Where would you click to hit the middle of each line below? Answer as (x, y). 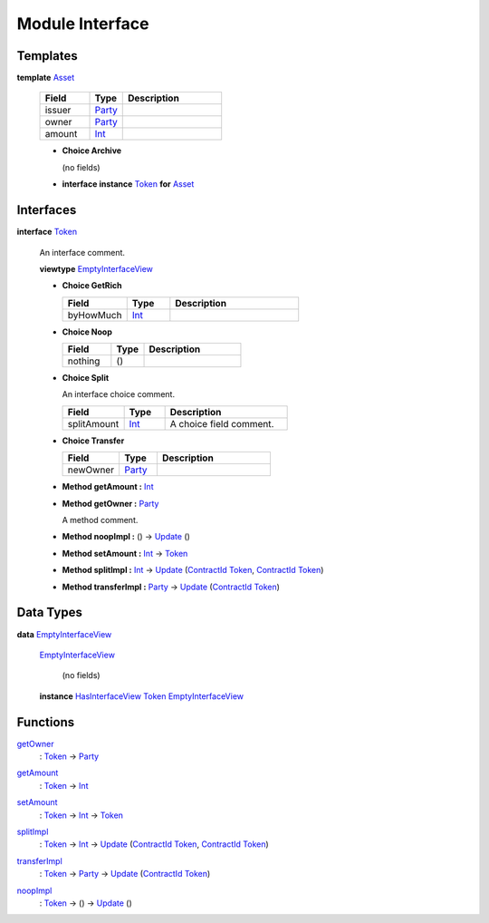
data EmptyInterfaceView (64, 634)
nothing (84, 361)
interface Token (47, 232)
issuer (58, 111)
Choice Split (86, 378)
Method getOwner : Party (110, 503)
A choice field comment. (222, 423)
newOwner (91, 470)
